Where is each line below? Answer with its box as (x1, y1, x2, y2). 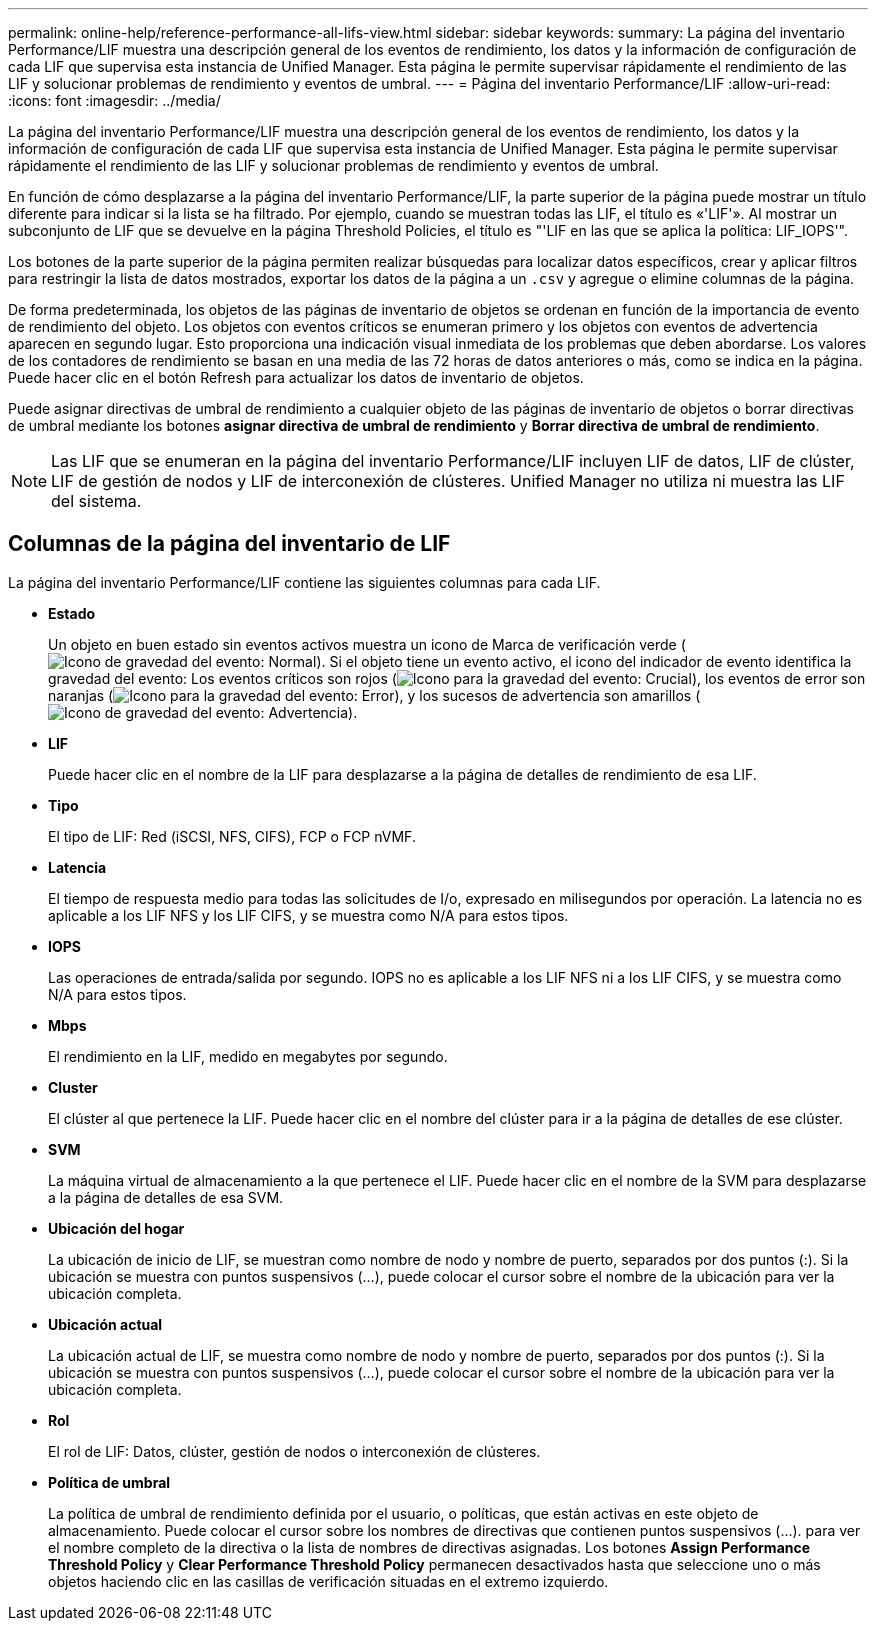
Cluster (48, 1078, 98, 1096)
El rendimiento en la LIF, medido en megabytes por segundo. (48, 1047, 448, 1065)
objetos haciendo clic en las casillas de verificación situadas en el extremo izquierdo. (48, 1572, 609, 1590)
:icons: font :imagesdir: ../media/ (8, 92, 221, 109)
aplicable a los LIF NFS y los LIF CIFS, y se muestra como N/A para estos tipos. (48, 906, 569, 924)
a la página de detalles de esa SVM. (48, 1188, 284, 1206)
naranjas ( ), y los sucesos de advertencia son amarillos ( (48, 686, 701, 704)
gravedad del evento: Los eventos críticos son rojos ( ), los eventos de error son (48, 669, 866, 687)
